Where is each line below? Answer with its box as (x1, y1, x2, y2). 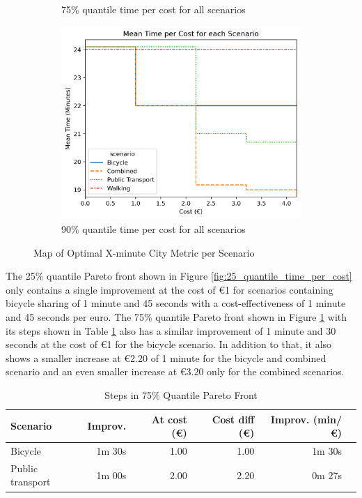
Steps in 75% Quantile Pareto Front (104, 387, 258, 402)
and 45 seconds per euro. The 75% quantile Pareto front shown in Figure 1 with (6, 309, 347, 324)
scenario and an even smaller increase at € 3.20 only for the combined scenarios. (6, 364, 345, 379)
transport (10, 474, 51, 489)
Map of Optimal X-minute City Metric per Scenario (33, 245, 255, 259)
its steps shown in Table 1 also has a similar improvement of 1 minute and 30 (6, 323, 336, 338)
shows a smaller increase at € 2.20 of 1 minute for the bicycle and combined (6, 350, 326, 365)
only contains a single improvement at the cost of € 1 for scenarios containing (6, 282, 333, 296)
